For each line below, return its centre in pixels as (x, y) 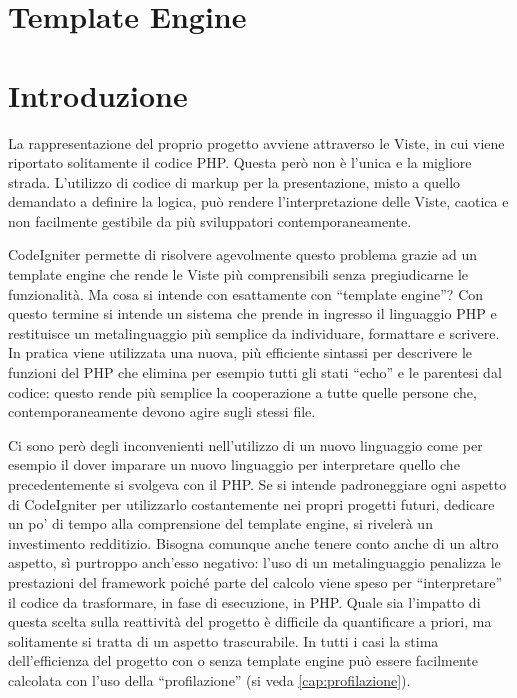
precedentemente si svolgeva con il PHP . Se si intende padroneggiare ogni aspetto (257, 484)
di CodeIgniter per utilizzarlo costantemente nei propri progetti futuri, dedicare (251, 503)
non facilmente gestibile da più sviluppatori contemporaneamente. (210, 220)
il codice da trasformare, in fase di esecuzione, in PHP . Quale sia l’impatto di (244, 601)
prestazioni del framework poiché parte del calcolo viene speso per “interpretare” (255, 581)
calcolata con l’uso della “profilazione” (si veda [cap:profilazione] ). (209, 679)
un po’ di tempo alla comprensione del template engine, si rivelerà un (220, 523)
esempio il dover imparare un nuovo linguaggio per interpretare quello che (234, 464)
